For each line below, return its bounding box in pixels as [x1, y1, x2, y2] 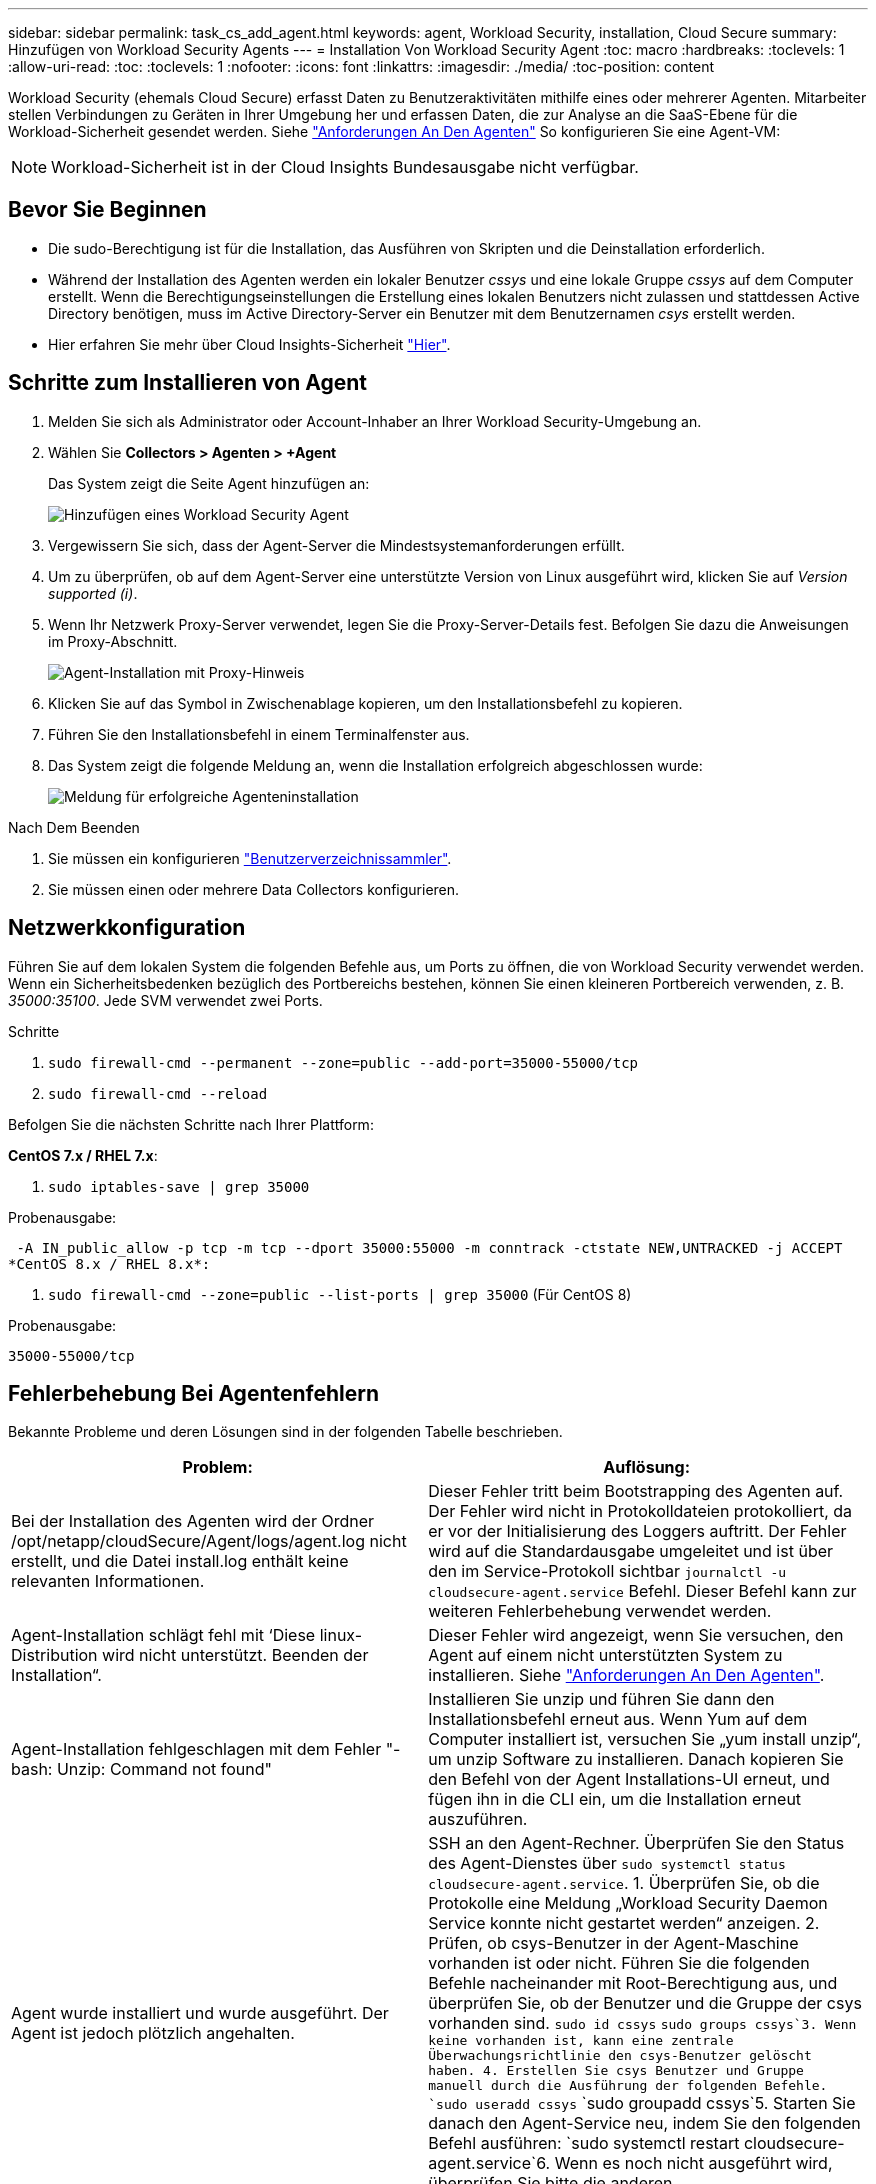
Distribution [11, 1645, 98, 1666]
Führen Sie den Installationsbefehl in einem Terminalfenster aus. [48, 725, 470, 743]
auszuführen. [428, 1809, 528, 1830]
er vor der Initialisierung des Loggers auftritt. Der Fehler [428, 1521, 847, 1542]
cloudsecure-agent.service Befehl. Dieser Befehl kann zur [428, 1581, 857, 1602]
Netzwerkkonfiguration [8, 915, 246, 941]
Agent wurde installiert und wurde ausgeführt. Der [11, 2003, 389, 2024]
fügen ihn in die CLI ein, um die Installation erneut [428, 1789, 802, 1810]
